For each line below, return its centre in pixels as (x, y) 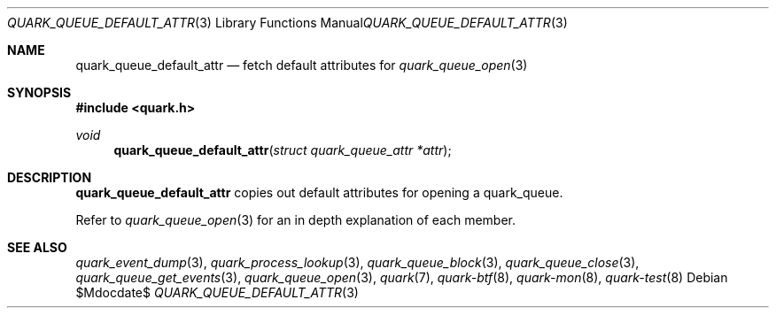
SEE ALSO (37, 247)
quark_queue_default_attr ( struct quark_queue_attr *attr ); (283, 150)
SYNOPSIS (39, 92)
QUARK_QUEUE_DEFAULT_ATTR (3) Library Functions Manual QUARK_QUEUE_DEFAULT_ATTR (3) (287, 23)
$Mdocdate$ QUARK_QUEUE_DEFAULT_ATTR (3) (217, 292)
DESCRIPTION (50, 177)
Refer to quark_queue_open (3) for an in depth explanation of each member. (295, 220)
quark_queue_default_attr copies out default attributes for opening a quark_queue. (319, 192)
